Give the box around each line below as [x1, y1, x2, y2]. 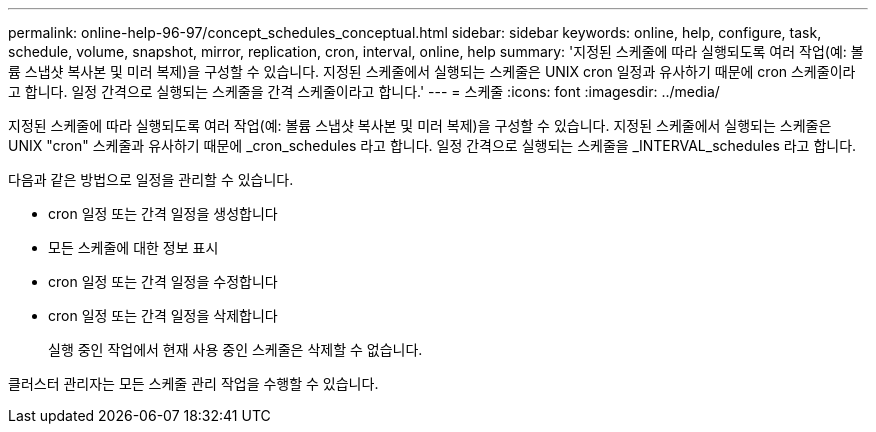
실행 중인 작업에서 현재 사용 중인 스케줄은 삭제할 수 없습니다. [48, 341, 423, 358]
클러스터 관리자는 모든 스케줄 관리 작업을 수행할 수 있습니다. [8, 375, 379, 392]
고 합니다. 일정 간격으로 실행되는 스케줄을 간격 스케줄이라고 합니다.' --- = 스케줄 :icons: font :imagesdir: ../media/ [8, 83, 720, 100]
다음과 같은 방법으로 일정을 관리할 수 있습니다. [8, 171, 294, 188]
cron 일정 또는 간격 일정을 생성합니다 [48, 205, 278, 222]
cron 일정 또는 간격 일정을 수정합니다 [48, 273, 278, 290]
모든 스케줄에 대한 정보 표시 [48, 239, 219, 256]
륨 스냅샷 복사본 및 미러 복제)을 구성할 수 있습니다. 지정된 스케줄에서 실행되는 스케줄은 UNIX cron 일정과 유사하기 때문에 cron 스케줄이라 [8, 63, 856, 80]
